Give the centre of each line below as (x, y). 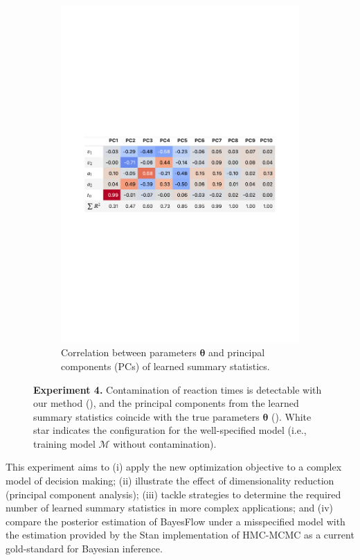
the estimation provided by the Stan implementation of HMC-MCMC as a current (180, 535)
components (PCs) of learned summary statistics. (165, 366)
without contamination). (165, 443)
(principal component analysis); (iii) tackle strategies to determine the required (173, 494)
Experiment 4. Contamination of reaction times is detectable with (178, 389)
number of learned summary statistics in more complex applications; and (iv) (170, 508)
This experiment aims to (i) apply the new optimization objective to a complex (174, 467)
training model (64, 443)
